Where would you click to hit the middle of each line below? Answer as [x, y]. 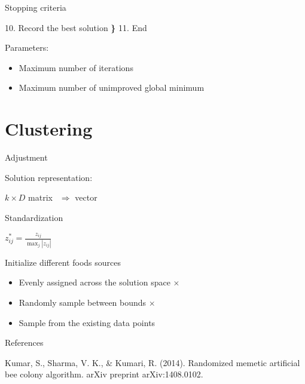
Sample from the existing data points [87, 322]
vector [86, 197]
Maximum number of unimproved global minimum [112, 87]
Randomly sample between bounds [83, 302]
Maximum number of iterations [76, 67]
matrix [40, 197]
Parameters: [27, 47]
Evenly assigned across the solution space [94, 282]
